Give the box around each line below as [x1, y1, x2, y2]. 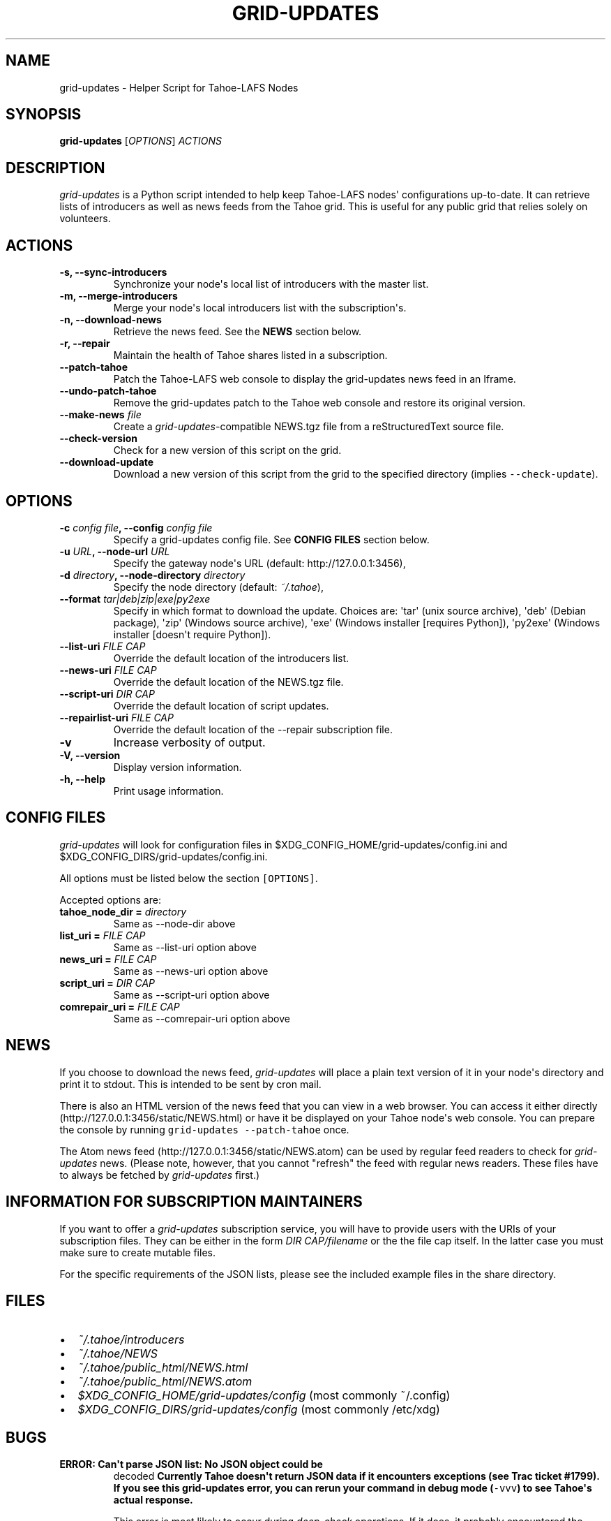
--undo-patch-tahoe [59, 385, 157, 397]
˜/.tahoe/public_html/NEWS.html [77, 1360, 248, 1375]
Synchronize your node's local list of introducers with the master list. [113, 278, 429, 291]
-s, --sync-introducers [59, 266, 167, 279]
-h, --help [59, 772, 105, 785]
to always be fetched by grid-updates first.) [59, 1168, 260, 1181]
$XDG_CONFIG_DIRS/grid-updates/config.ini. [59, 850, 268, 862]
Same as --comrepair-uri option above [113, 1012, 290, 1024]
